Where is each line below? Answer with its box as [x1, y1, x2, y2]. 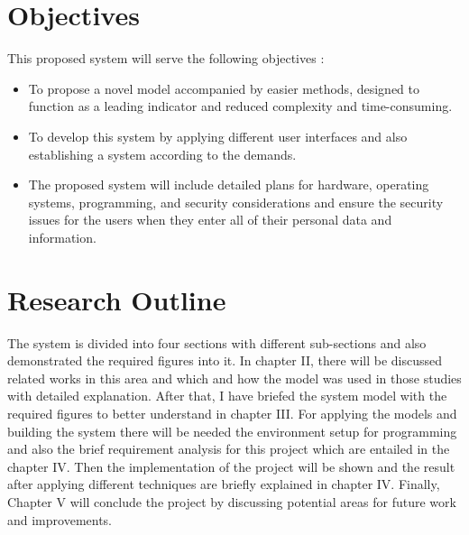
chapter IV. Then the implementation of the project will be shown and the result [7, 457, 455, 475]
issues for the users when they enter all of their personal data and [28, 210, 392, 229]
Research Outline [7, 281, 226, 318]
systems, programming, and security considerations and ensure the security [28, 192, 444, 211]
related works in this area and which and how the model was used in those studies [7, 368, 462, 387]
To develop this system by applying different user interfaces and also [28, 126, 408, 145]
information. [28, 227, 97, 246]
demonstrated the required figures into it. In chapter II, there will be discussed [7, 351, 443, 370]
